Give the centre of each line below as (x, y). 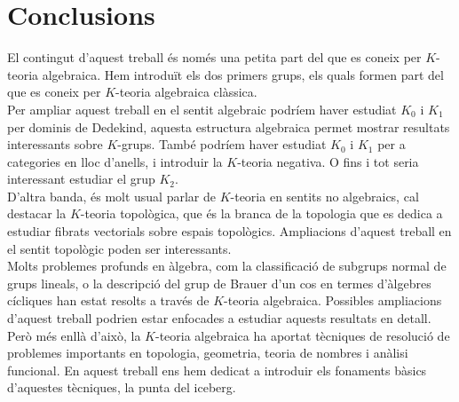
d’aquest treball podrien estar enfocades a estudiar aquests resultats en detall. (219, 318)
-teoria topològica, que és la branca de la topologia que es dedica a (261, 213)
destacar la (37, 213)
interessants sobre (55, 144)
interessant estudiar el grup (81, 179)
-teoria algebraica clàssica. (186, 92)
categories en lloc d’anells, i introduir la (115, 161)
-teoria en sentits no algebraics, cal (324, 196)
